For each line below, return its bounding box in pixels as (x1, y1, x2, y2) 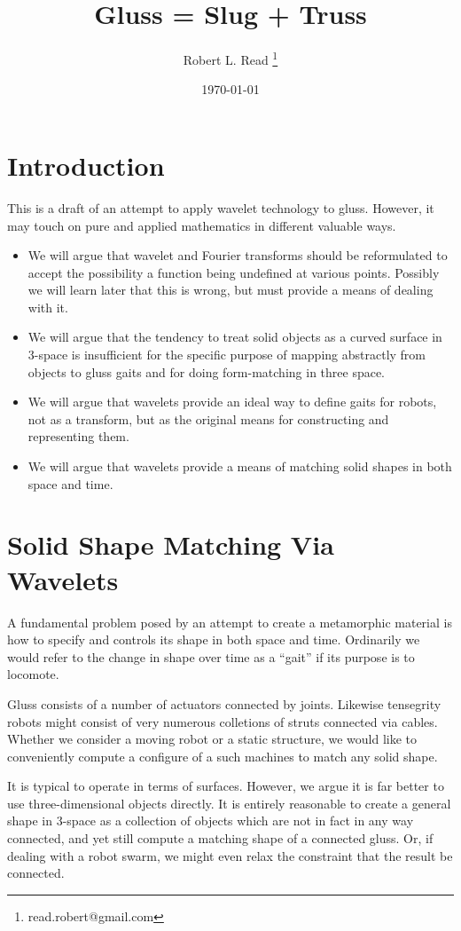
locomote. (7, 665, 59, 683)
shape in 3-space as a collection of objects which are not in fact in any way (7, 811, 414, 830)
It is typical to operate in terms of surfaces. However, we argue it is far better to (7, 777, 444, 795)
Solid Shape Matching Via (7, 526, 334, 563)
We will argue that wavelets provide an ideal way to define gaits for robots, (27, 392, 437, 411)
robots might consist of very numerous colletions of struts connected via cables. (7, 712, 438, 730)
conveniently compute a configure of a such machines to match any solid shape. (7, 746, 438, 765)
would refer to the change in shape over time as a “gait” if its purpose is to (7, 647, 415, 666)
